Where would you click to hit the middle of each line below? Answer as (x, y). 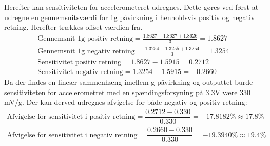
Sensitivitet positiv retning (79, 62)
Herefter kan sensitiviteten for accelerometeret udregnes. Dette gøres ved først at (131, 7)
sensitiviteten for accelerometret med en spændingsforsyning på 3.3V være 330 (128, 92)
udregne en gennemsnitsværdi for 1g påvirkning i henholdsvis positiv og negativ (130, 17)
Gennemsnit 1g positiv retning (85, 39)
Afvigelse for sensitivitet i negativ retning (72, 135)
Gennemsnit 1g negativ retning (86, 52)
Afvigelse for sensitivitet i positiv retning (71, 117)
